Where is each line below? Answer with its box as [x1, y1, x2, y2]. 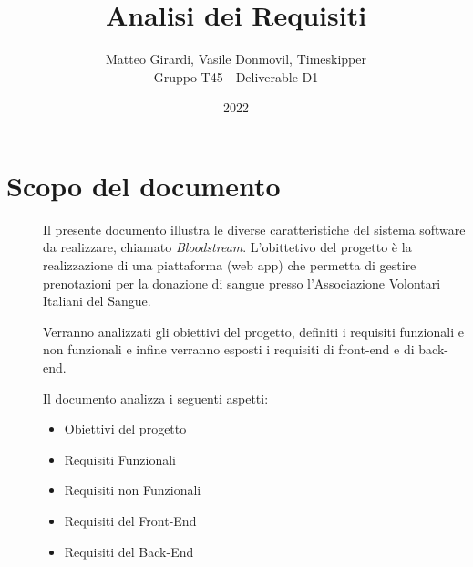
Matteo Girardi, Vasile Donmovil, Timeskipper [105, 49, 367, 68]
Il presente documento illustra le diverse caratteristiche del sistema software [43, 219, 466, 238]
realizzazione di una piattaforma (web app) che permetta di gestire [43, 256, 416, 275]
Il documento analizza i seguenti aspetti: [43, 388, 269, 407]
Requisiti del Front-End [64, 510, 197, 530]
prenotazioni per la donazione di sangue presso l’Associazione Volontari [43, 273, 441, 292]
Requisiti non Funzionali [64, 480, 201, 499]
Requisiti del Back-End [64, 541, 194, 561]
